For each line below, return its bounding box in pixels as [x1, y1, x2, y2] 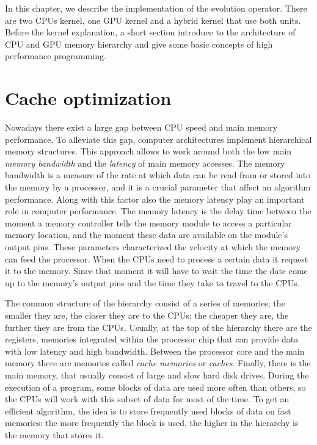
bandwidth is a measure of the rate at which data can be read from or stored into [5, 168, 311, 181]
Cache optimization [5, 85, 172, 110]
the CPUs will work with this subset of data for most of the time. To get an [5, 393, 290, 405]
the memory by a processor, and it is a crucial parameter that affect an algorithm [5, 181, 311, 194]
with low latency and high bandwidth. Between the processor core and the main [5, 344, 305, 357]
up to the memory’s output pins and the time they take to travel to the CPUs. [5, 276, 300, 289]
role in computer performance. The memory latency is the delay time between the [5, 204, 312, 217]
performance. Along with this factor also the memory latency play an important [5, 192, 305, 205]
